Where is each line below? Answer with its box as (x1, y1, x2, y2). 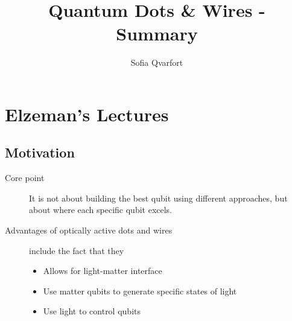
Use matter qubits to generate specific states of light (43, 284, 237, 297)
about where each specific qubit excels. (29, 203, 173, 216)
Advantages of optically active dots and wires (5, 224, 173, 237)
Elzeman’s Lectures (5, 101, 169, 126)
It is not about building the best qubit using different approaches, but (29, 191, 288, 204)
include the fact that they (29, 244, 124, 256)
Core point (5, 171, 45, 184)
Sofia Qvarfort (130, 56, 183, 69)
